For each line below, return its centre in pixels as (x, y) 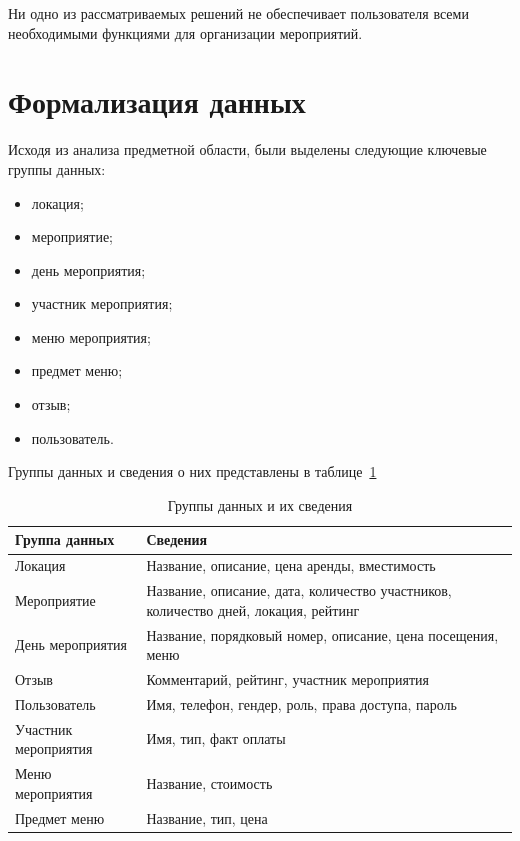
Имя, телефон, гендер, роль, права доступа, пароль (301, 703)
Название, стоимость (209, 782)
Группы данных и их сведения (260, 504)
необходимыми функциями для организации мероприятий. (185, 32)
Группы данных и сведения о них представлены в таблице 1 (192, 471)
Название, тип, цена (207, 817)
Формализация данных (157, 101)
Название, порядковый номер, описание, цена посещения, (322, 634)
